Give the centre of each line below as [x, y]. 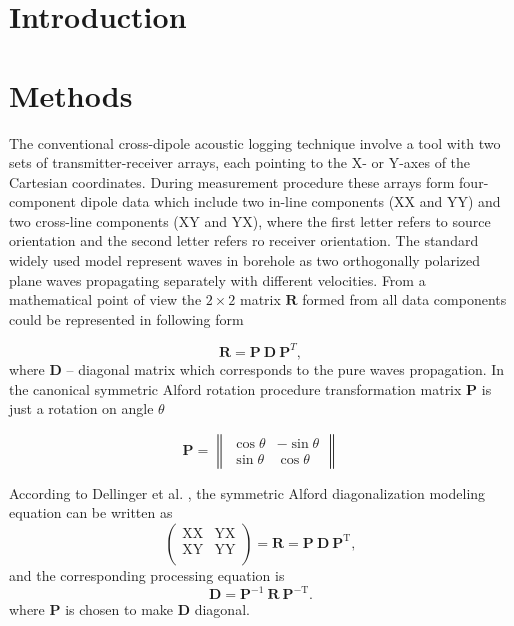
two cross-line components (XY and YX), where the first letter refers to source [250, 220]
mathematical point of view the [105, 299]
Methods [71, 94]
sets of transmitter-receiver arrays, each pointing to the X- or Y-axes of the [240, 162]
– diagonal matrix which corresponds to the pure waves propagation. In [285, 368]
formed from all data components [404, 299]
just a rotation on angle [81, 408]
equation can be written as [91, 512]
